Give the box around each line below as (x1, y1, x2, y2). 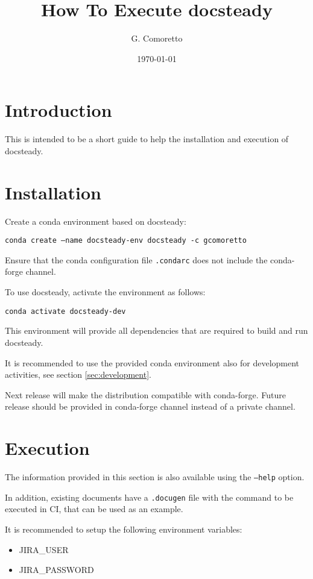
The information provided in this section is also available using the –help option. (5, 471, 305, 483)
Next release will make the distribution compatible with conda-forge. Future (5, 388, 286, 401)
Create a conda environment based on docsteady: (5, 214, 186, 227)
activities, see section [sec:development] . (5, 368, 151, 381)
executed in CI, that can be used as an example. (5, 502, 183, 515)
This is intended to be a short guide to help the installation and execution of (5, 133, 289, 145)
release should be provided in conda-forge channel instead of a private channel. (5, 400, 296, 413)
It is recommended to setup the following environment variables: (5, 522, 242, 535)
